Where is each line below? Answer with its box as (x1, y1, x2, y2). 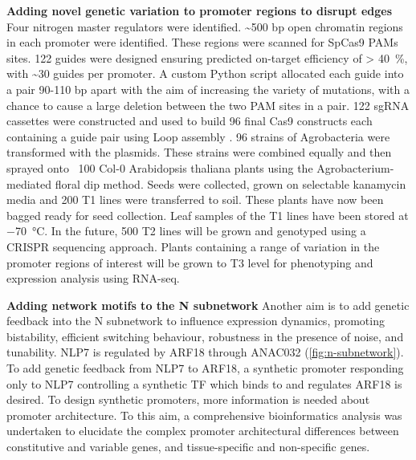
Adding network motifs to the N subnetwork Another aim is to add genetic (6, 296, 410, 313)
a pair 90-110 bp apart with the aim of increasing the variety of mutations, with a (6, 80, 410, 97)
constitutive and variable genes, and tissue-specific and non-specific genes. (6, 438, 370, 455)
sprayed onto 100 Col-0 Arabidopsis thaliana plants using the (6, 159, 313, 176)
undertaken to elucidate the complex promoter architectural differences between (6, 422, 399, 439)
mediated (6, 175, 51, 192)
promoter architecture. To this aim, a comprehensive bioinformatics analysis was (6, 406, 402, 423)
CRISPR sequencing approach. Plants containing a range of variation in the (6, 238, 380, 254)
